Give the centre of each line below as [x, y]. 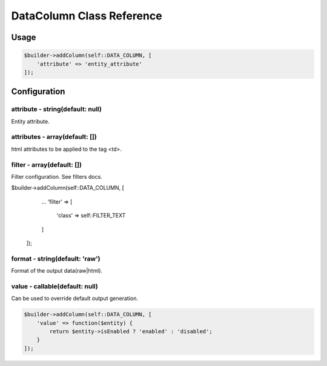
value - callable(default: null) [54, 286]
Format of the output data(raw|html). [57, 271]
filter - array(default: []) [46, 165]
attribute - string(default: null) [57, 109]
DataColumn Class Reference [87, 16]
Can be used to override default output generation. [75, 298]
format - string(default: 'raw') [56, 259]
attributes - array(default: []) [54, 137]
